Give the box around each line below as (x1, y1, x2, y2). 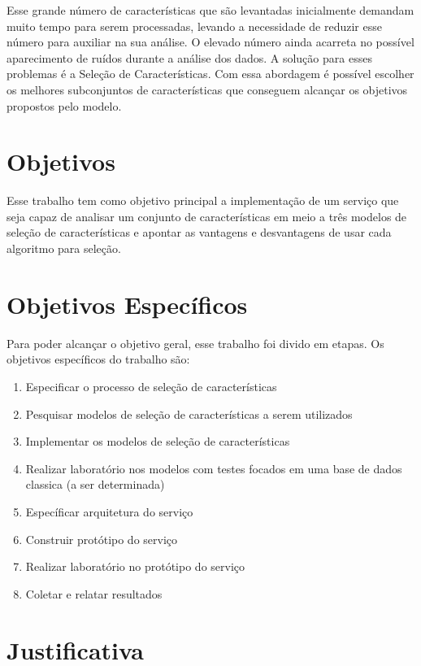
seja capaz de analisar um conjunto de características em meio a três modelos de (7, 207, 407, 224)
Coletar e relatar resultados (25, 585, 163, 602)
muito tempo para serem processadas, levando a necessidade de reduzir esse (7, 17, 382, 34)
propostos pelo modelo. (7, 97, 122, 114)
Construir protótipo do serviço (25, 530, 178, 547)
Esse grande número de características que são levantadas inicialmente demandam (7, 2, 414, 18)
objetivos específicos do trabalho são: (7, 350, 190, 368)
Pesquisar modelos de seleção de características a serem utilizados (25, 405, 353, 422)
